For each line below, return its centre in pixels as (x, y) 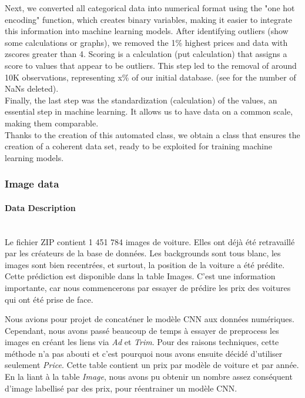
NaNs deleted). (32, 88)
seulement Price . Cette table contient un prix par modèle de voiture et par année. (152, 365)
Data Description (40, 207)
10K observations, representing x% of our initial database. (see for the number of (150, 77)
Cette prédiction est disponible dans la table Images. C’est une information (140, 276)
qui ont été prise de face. (49, 299)
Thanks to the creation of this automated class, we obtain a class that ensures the (152, 134)
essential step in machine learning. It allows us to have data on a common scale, (149, 111)
